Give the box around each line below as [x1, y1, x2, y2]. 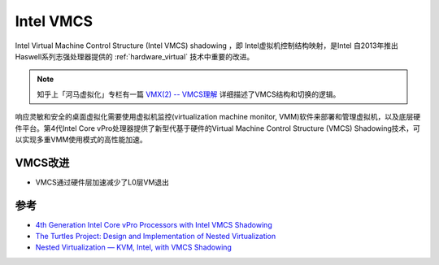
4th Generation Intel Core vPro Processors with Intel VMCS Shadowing [35, 219, 272, 229]
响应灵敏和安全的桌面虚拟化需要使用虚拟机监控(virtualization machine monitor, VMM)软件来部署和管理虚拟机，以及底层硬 [15, 112, 421, 122]
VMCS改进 [15, 155, 70, 170]
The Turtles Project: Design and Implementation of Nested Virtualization [35, 232, 276, 241]
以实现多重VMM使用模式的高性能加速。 [15, 134, 147, 144]
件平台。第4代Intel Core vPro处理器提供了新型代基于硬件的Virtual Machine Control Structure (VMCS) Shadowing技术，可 [15, 123, 420, 133]
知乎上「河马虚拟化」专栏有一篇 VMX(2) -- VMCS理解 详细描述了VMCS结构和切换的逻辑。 [37, 89, 341, 99]
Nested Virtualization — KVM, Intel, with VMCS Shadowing [35, 242, 232, 252]
